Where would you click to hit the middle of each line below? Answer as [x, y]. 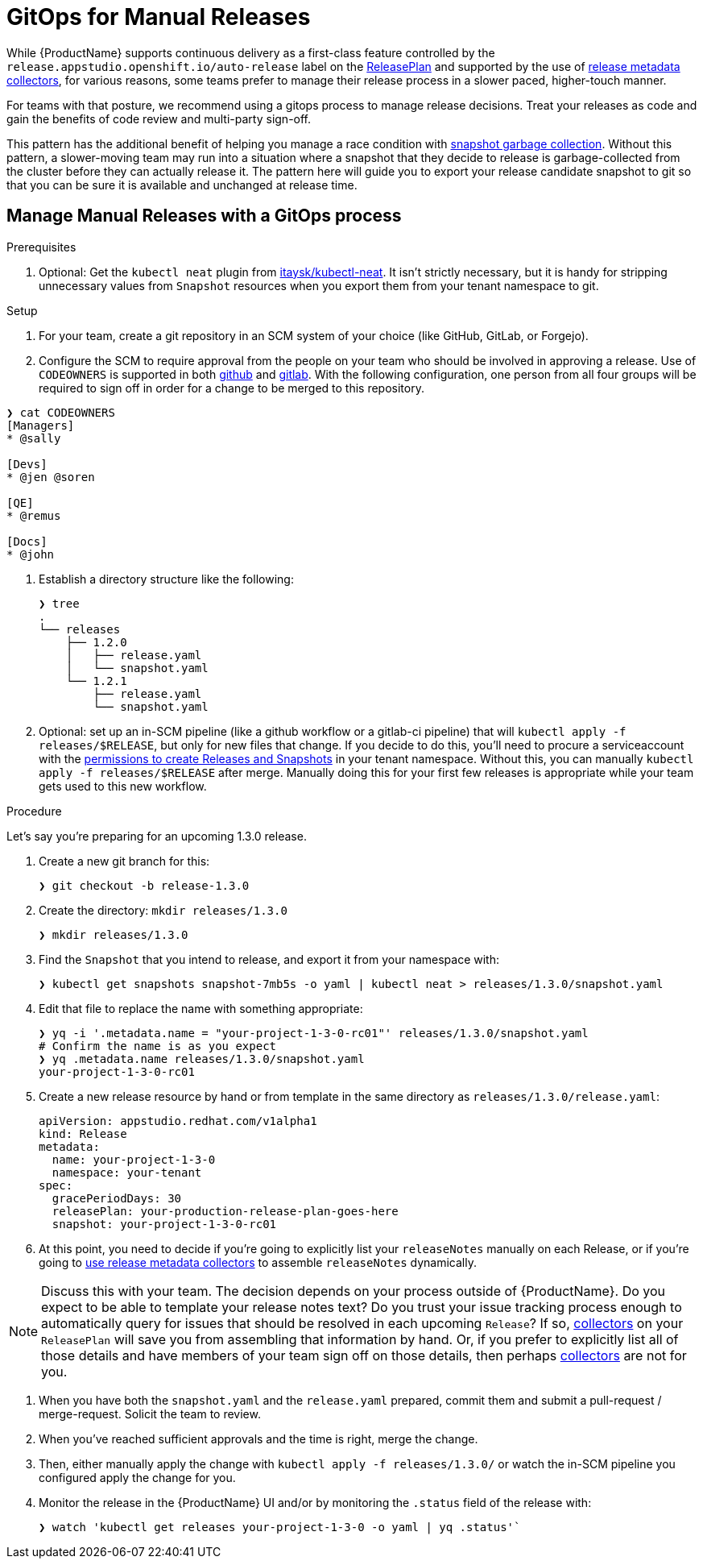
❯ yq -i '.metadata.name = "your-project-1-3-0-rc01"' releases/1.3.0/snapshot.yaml [314, 1033]
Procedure [34, 811]
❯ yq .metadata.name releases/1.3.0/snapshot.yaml [202, 1059]
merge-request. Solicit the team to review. [150, 1413]
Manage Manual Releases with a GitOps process [204, 216]
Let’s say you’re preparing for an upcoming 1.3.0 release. [157, 836]
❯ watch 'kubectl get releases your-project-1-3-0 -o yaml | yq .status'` [280, 1527]
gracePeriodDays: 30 [117, 1198]
